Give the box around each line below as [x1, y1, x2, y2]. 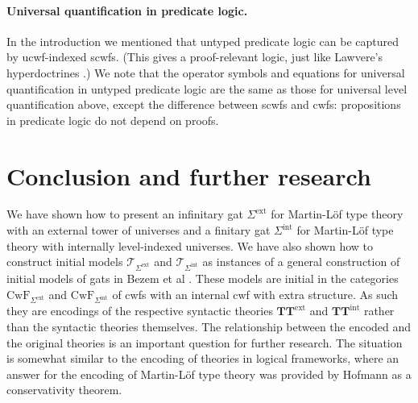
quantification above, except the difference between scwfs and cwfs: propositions [6, 96, 401, 113]
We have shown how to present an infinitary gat [6, 206, 243, 222]
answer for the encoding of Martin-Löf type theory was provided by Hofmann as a [6, 365, 412, 382]
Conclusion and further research [6, 159, 371, 192]
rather [363, 302, 395, 319]
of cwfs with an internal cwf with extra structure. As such [112, 285, 399, 302]
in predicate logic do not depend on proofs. [6, 111, 219, 128]
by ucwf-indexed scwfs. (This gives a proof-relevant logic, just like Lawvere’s [6, 48, 383, 65]
